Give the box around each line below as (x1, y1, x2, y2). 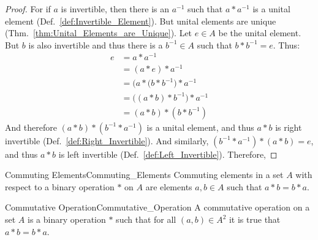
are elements (145, 180, 192, 193)
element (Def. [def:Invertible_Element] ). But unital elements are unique (5, 14, 276, 27)
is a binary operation (28, 213, 106, 226)
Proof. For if (5, 2, 51, 15)
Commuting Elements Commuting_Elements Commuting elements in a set (5, 168, 284, 181)
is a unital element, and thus (146, 120, 254, 133)
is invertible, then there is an (61, 2, 169, 15)
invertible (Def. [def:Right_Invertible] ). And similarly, (5, 134, 209, 147)
